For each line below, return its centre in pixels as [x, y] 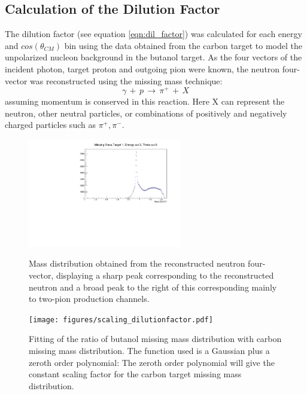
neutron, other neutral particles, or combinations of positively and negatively [146, 113]
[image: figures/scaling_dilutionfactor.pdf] [121, 320]
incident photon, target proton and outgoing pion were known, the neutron [142, 68]
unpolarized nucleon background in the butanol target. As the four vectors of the [153, 57]
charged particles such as [50, 125]
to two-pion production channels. [89, 299]
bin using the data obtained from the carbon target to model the [183, 45]
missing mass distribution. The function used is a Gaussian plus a [149, 351]
